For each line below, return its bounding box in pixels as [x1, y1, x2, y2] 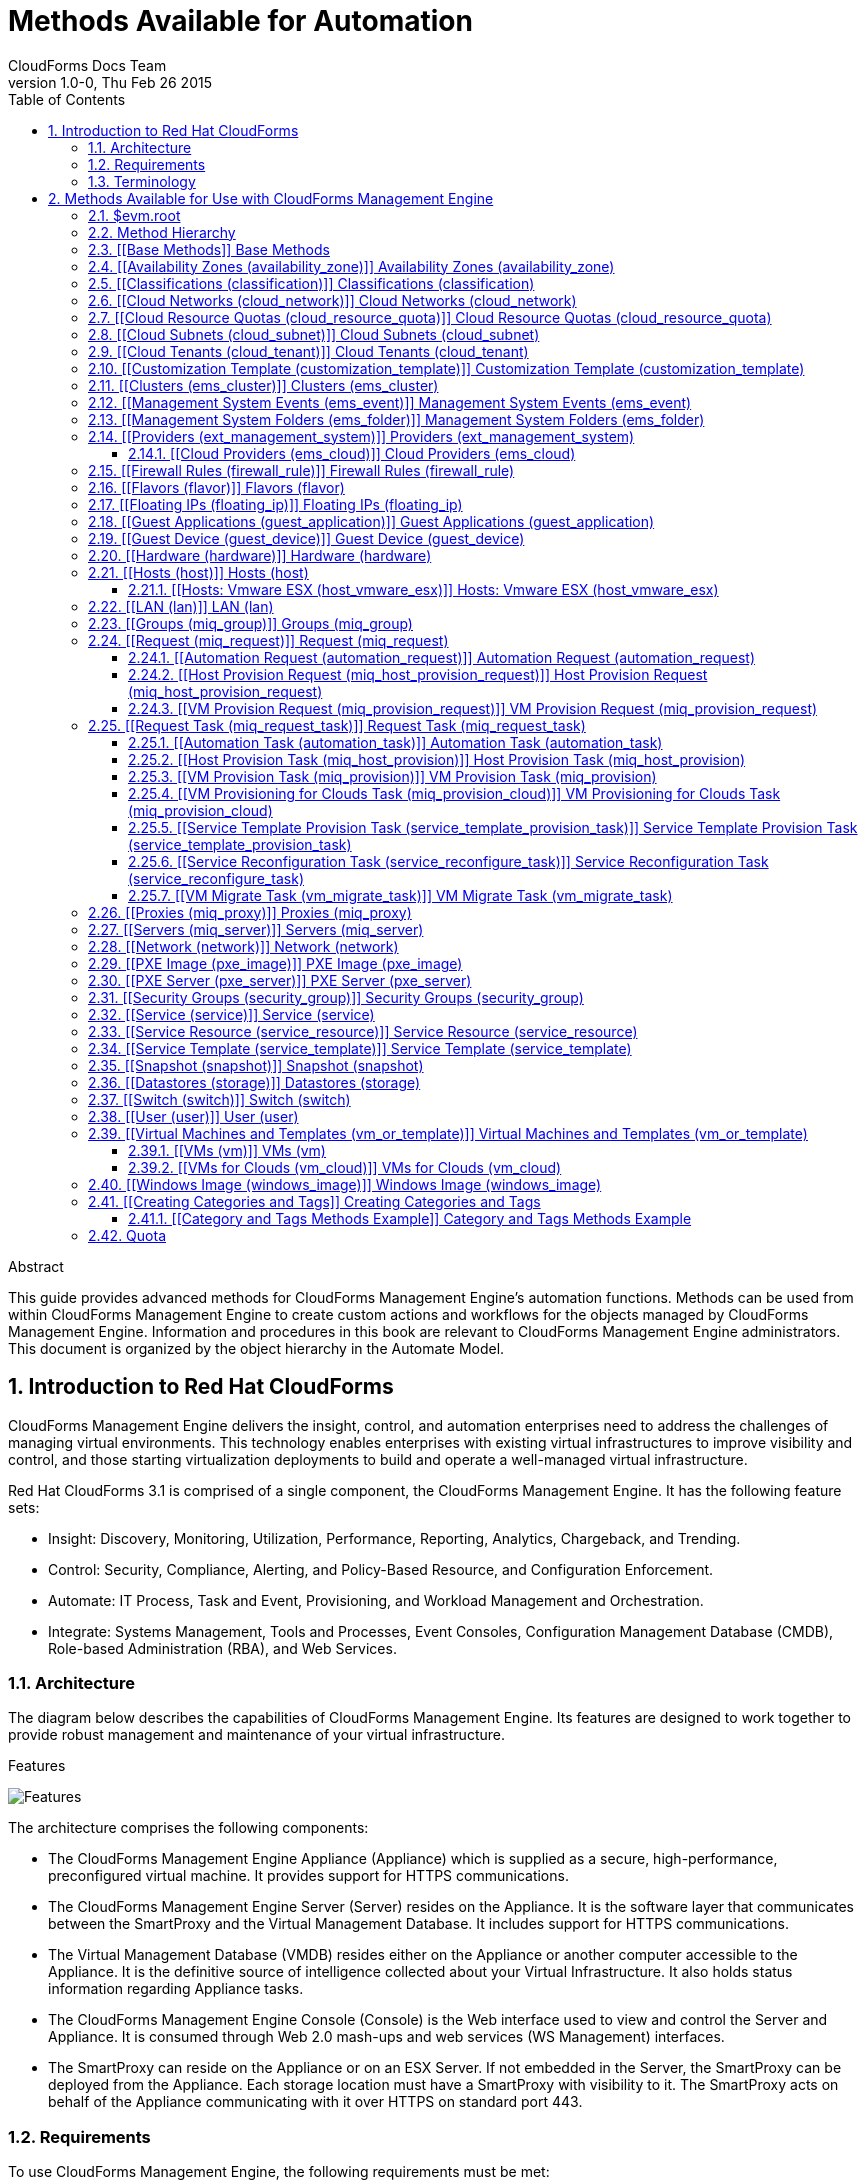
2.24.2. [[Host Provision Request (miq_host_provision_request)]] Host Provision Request [128, 665, 708, 683]
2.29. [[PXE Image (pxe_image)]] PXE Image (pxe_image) [88, 954, 463, 972]
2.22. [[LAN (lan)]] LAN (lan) [88, 597, 274, 615]
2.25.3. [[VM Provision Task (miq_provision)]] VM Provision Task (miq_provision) [128, 767, 657, 785]
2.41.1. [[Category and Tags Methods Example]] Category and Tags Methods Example [128, 1209, 692, 1227]
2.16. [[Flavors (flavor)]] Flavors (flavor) [88, 478, 345, 496]
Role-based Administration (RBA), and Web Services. [48, 1639, 397, 1657]
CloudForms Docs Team [8, 56, 167, 74]
